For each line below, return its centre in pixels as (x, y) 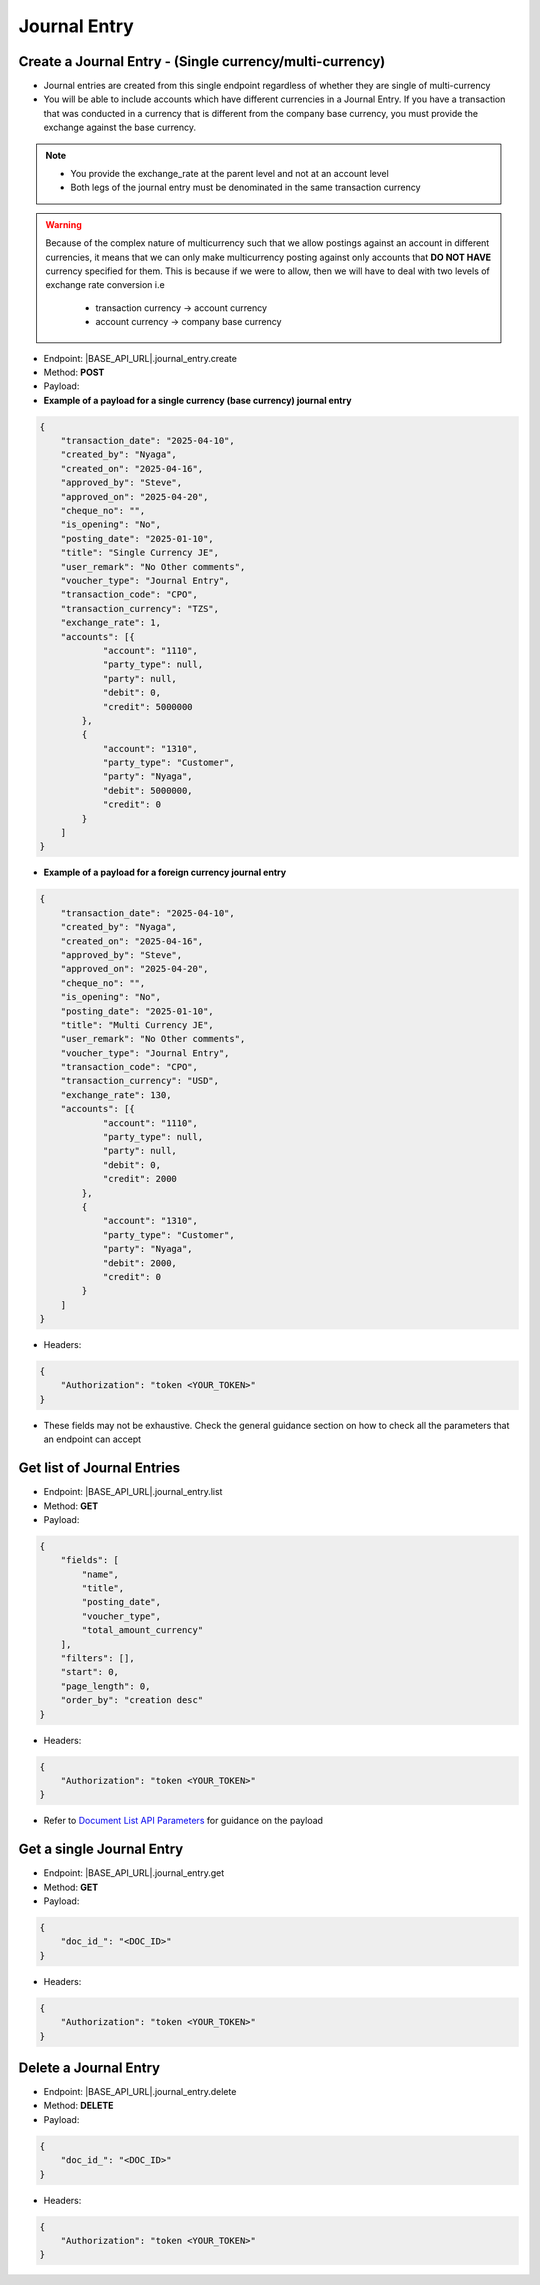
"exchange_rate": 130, (116, 1094)
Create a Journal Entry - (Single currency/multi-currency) (202, 61)
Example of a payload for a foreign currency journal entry (165, 872)
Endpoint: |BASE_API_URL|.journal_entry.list (133, 1492)
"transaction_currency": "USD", (140, 1081)
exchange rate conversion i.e (105, 285)
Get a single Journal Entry (101, 1849)
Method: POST (74, 372)
